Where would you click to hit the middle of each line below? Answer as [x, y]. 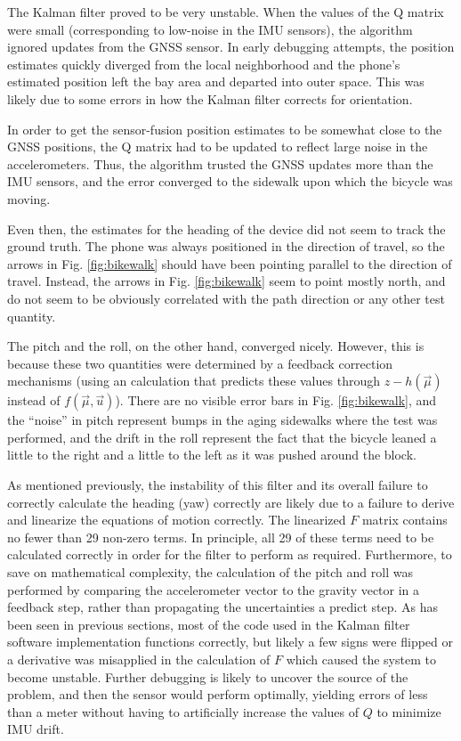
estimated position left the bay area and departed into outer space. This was [216, 81]
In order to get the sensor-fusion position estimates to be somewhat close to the [225, 129]
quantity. [32, 316]
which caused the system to [361, 659]
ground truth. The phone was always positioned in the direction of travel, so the [226, 246]
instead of [34, 400]
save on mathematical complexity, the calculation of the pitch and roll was [210, 572]
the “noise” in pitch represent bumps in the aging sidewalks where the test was [222, 420]
